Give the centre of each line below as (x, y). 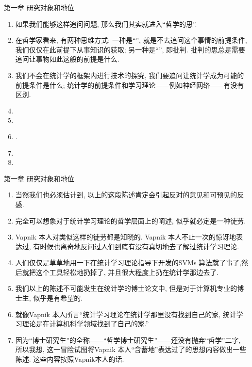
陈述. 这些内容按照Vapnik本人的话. (70, 359)
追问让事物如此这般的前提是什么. (67, 59)
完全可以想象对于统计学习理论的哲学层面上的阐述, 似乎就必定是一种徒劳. (131, 220)
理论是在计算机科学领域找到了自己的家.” (85, 324)
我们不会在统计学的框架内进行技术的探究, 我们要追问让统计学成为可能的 (130, 75)
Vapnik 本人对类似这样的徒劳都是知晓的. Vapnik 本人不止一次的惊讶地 (126, 237)
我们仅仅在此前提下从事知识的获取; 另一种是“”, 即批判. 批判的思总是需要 (130, 49)
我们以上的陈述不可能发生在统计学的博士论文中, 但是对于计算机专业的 (126, 288)
